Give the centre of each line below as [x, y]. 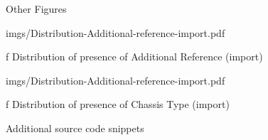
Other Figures [36, 9]
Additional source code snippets [75, 128]
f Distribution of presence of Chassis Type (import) [118, 104]
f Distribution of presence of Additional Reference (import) [134, 56]
